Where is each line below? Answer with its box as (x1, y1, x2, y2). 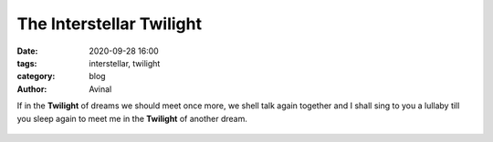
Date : (16, 46, 38, 56)
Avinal (89, 83, 112, 95)
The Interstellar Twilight (16, 14, 203, 34)
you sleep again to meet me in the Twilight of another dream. (16, 113, 248, 124)
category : (16, 71, 56, 82)
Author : (16, 83, 47, 95)
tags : (16, 57, 37, 68)
